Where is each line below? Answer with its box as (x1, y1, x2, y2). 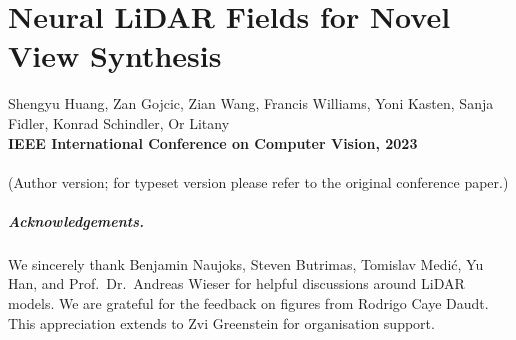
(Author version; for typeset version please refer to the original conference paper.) (8, 171, 509, 192)
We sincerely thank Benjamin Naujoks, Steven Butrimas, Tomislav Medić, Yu (8, 253, 484, 274)
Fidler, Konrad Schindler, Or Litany (8, 112, 230, 133)
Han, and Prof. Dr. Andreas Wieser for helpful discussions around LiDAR (8, 273, 465, 294)
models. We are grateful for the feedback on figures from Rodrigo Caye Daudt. (8, 293, 489, 314)
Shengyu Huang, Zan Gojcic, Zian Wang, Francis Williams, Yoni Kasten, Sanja (8, 93, 494, 114)
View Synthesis (8, 35, 222, 76)
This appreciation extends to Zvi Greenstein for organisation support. (8, 312, 435, 333)
